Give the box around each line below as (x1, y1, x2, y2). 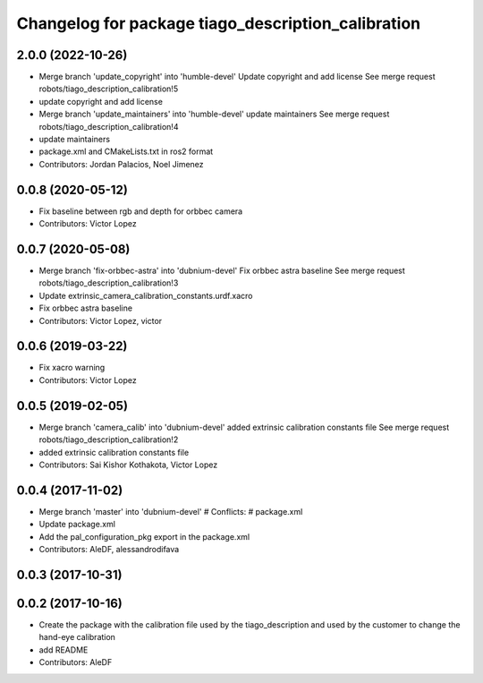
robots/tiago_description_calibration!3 (38, 277, 179, 288)
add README (38, 645, 89, 655)
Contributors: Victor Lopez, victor (38, 315, 163, 326)
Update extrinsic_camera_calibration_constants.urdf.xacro (38, 290, 253, 301)
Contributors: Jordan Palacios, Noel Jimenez (38, 158, 205, 169)
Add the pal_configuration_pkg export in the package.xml (38, 531, 250, 542)
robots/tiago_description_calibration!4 (38, 121, 179, 132)
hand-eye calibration (38, 632, 116, 643)
